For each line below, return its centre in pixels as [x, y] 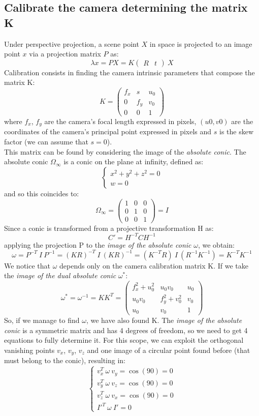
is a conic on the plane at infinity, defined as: [134, 161]
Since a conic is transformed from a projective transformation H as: [109, 228]
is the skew [237, 131]
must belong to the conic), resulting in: [65, 360]
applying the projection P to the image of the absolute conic [98, 244]
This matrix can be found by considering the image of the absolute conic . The [125, 151]
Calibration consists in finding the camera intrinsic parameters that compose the [129, 72]
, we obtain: [216, 244]
